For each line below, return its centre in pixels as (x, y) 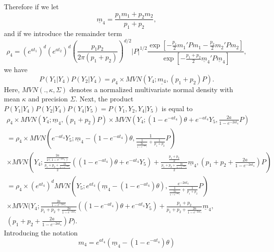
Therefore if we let (31, 6)
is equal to (177, 108)
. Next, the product (104, 99)
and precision (48, 99)
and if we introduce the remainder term (63, 33)
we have (16, 69)
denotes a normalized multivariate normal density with (151, 89)
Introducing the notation (41, 232)
